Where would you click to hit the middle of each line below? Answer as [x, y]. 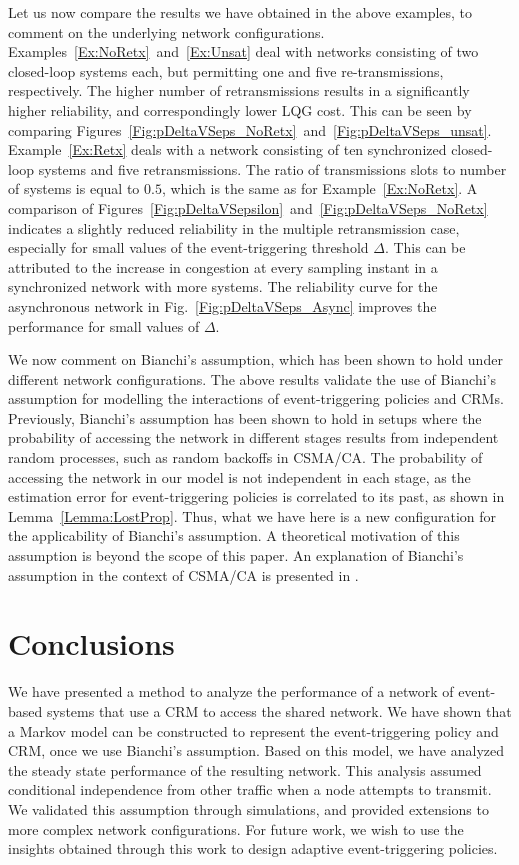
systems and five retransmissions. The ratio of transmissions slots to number [272, 168]
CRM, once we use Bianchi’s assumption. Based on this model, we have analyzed [256, 750]
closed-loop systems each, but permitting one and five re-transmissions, [226, 70]
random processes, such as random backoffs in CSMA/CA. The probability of [245, 457]
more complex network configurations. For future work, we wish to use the [236, 828]
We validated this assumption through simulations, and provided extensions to [248, 808]
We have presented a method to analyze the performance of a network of [231, 691]
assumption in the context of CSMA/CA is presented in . [183, 574]
